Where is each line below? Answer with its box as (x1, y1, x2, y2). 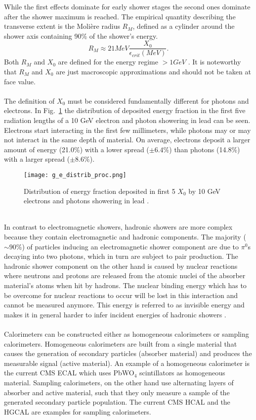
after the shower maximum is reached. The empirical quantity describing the (4, 11, 236, 21)
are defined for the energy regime (58, 57, 158, 67)
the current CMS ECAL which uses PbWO (4, 367, 134, 378)
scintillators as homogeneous (139, 367, 225, 378)
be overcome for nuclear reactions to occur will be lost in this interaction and (4, 290, 238, 300)
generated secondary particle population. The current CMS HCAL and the (4, 397, 230, 407)
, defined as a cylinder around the (132, 21, 235, 31)
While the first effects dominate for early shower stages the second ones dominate (4, 1, 251, 11)
